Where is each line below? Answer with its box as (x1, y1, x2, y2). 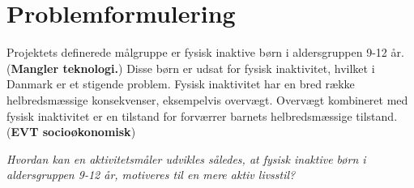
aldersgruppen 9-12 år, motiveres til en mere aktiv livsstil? (6, 166, 296, 183)
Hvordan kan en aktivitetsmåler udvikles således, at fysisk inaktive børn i (6, 150, 366, 167)
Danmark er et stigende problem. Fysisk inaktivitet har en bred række (6, 75, 355, 92)
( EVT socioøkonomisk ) (6, 123, 136, 140)
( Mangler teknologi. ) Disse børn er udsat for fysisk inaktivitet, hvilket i (6, 59, 375, 76)
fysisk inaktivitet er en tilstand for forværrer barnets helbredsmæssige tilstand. (6, 107, 398, 124)
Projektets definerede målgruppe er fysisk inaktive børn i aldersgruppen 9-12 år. (6, 44, 404, 61)
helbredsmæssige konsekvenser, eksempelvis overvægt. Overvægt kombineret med (6, 91, 408, 108)
